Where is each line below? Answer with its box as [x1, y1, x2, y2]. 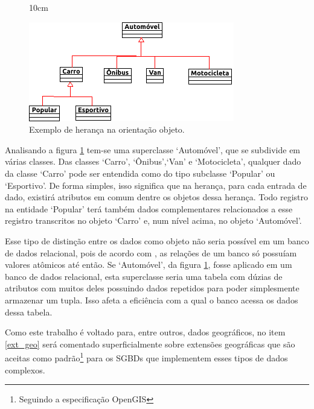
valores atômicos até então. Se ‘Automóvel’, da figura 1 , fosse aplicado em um [5, 258, 292, 271]
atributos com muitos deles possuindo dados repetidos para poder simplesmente [5, 282, 300, 294]
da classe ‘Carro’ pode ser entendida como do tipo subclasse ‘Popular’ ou [5, 166, 275, 179]
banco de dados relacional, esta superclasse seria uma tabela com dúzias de [5, 270, 283, 282]
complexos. [5, 363, 45, 376]
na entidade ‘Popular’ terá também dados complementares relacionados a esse [5, 202, 293, 215]
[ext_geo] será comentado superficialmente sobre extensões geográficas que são [5, 337, 295, 350]
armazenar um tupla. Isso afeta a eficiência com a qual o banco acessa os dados [5, 293, 298, 306]
